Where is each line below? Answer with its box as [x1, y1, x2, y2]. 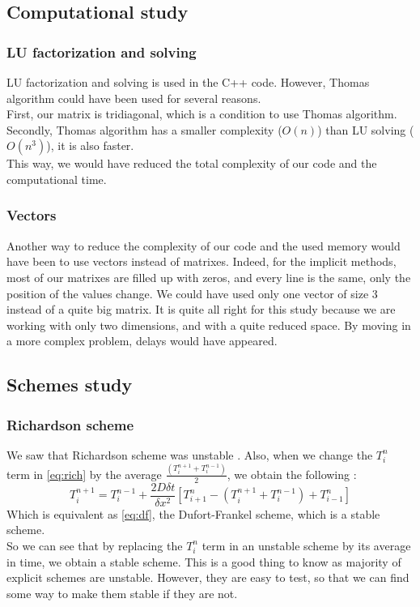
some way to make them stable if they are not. [6, 584, 238, 601]
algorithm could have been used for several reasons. [6, 89, 261, 106]
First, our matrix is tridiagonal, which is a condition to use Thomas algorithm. [6, 105, 397, 122]
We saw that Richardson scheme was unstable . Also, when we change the [6, 446, 373, 463]
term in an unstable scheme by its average [202, 536, 411, 554]
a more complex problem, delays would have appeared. [6, 332, 278, 349]
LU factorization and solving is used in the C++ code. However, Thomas [6, 74, 370, 90]
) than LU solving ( [317, 121, 414, 138]
